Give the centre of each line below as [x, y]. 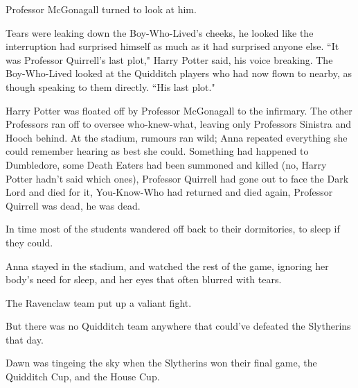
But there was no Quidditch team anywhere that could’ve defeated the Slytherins [178, 326]
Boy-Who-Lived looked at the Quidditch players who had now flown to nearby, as [179, 73]
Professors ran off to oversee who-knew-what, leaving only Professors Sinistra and [179, 124]
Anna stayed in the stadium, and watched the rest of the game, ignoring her [167, 265]
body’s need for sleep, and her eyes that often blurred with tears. [144, 279]
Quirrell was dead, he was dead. [73, 205]
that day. [25, 339]
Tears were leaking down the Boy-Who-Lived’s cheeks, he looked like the [160, 32]
